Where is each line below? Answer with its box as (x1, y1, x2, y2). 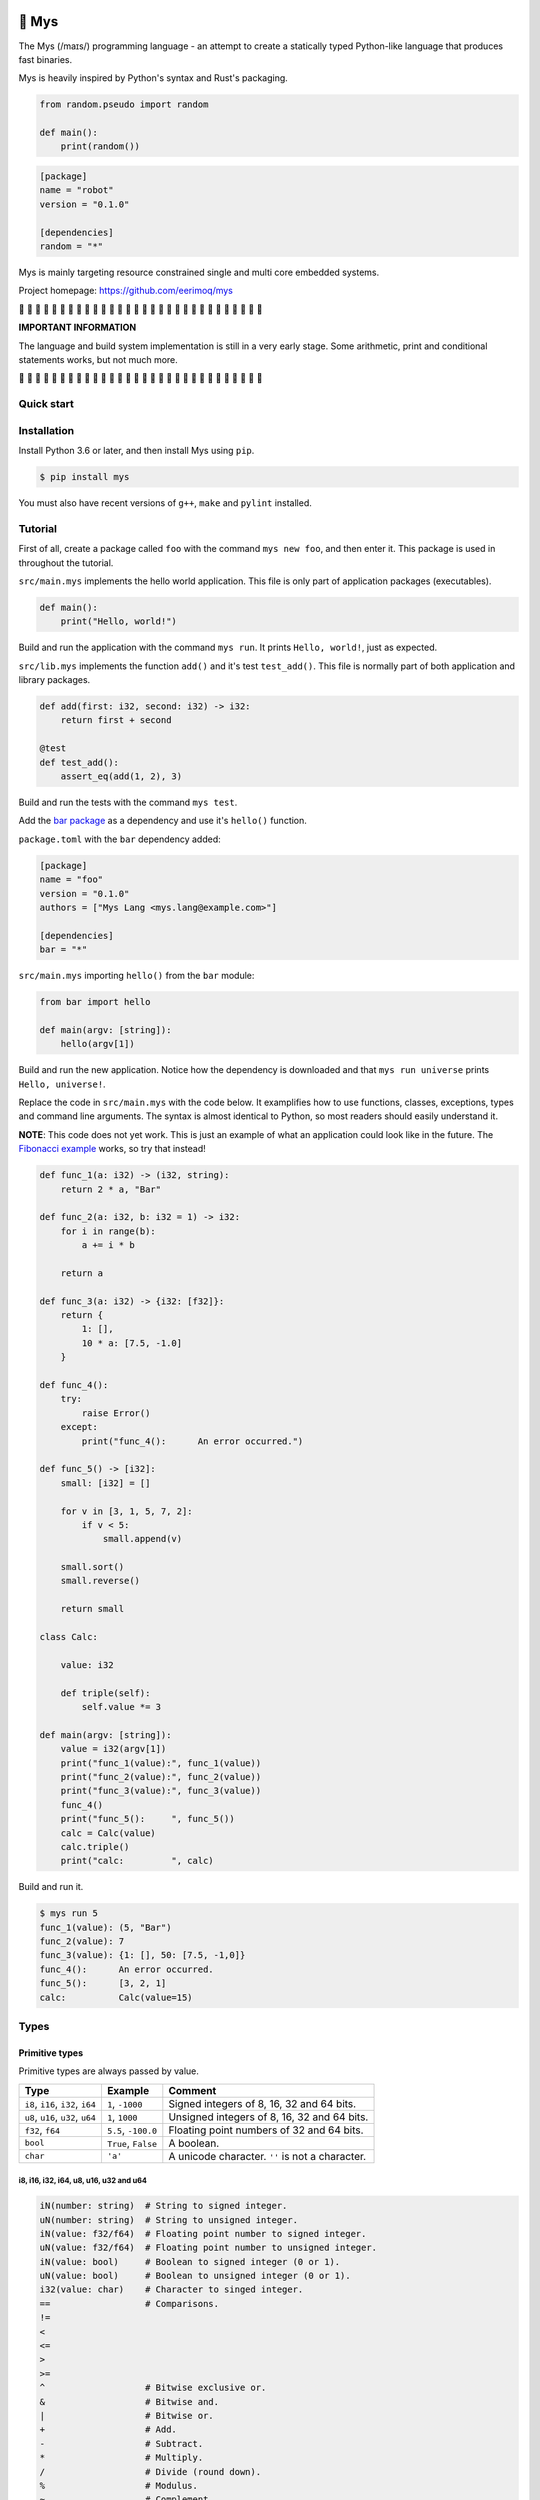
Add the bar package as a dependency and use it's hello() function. (18, 815, 307, 827)
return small (60, 1603, 125, 1615)
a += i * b (81, 1240, 135, 1251)
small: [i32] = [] (60, 1477, 151, 1489)
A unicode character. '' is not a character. (168, 2149, 367, 2163)
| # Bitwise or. (39, 2410, 214, 2421)
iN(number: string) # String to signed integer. (39, 2200, 288, 2212)
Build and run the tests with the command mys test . (18, 796, 238, 808)
